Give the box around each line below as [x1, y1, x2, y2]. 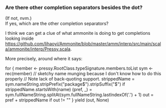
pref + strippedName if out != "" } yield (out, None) [5, 97, 110, 103]
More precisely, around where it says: [5, 56, 83, 62]
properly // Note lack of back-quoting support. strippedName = [5, 76, 135, 82]
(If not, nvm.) [5, 15, 32, 21]
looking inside [5, 35, 34, 41]
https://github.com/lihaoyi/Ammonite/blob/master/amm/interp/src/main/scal [5, 41, 161, 47]
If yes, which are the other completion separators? [5, 20, 109, 26]
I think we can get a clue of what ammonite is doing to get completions [5, 30, 151, 36]
